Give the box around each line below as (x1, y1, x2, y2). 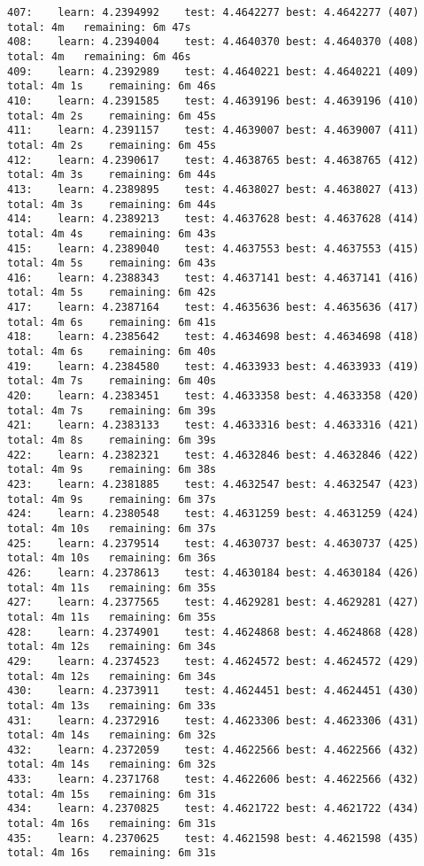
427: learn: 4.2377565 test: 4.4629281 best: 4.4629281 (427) (7, 596, 420, 609)
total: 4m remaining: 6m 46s (7, 50, 191, 63)
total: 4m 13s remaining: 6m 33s (7, 699, 217, 712)
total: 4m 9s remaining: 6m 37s (7, 492, 217, 506)
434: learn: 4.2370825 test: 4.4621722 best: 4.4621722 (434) (7, 802, 420, 816)
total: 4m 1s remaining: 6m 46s (7, 80, 217, 93)
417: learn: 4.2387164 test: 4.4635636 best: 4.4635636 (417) (7, 301, 420, 314)
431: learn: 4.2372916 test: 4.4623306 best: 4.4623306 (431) (7, 714, 420, 727)
